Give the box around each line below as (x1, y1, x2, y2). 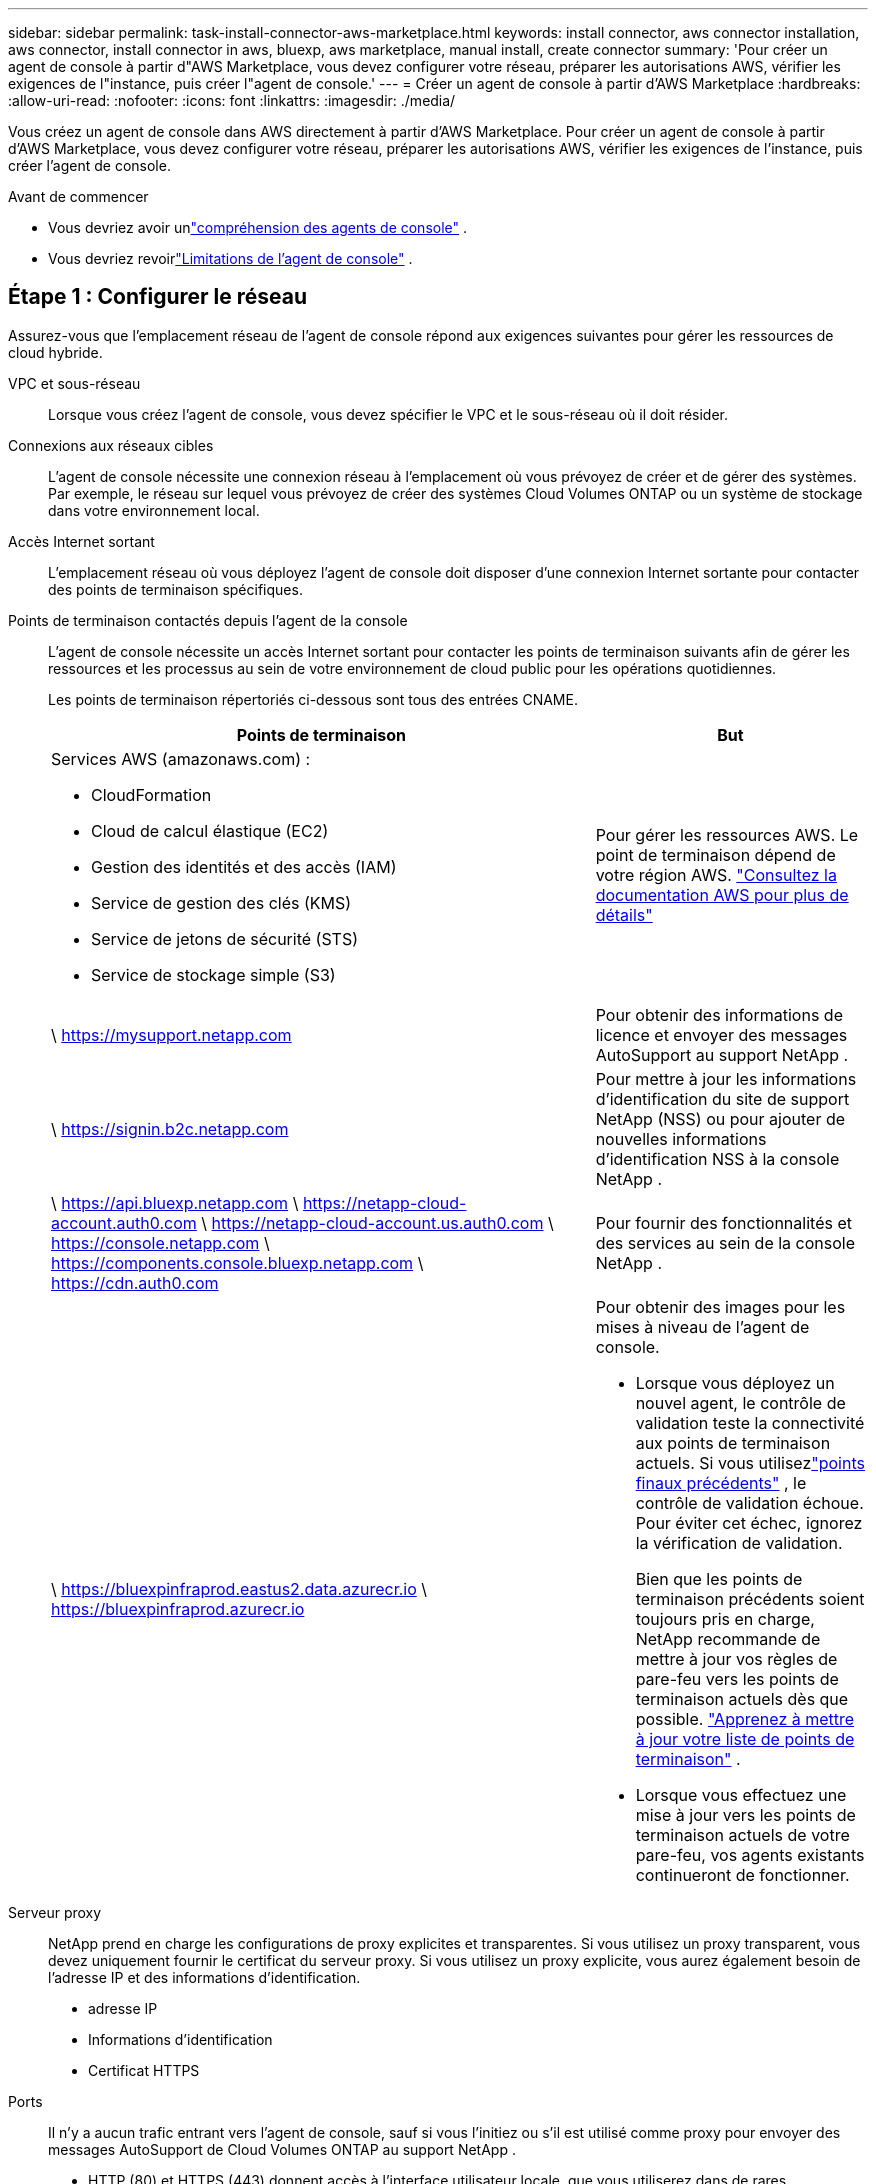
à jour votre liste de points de (635, 1728, 855, 1749)
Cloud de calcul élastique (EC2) (91, 820, 329, 841)
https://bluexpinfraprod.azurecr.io (51, 1598, 305, 1619)
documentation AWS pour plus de (595, 884, 849, 905)
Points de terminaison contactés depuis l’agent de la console (8, 611, 408, 629)
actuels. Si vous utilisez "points (635, 1452, 865, 1473)
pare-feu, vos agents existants (635, 1844, 865, 1865)
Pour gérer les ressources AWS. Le (595, 824, 859, 845)
